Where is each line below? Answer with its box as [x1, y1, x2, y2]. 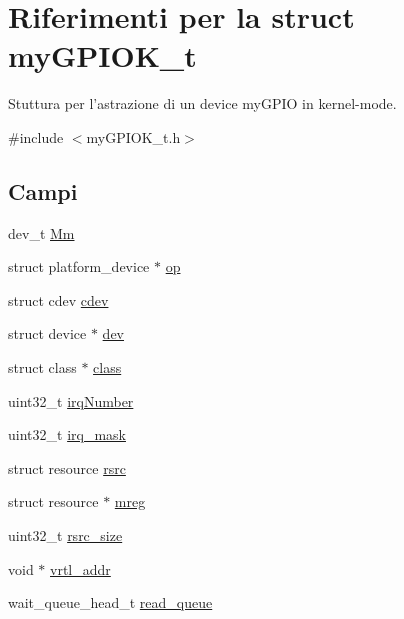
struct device [8, 323, 87, 344]
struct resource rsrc [8, 457, 126, 478]
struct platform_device [8, 256, 150, 277]
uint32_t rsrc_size [8, 525, 123, 546]
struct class [8, 357, 77, 378]
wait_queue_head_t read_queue [8, 592, 213, 613]
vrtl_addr [50, 558, 111, 579]
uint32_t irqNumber [8, 390, 134, 411]
